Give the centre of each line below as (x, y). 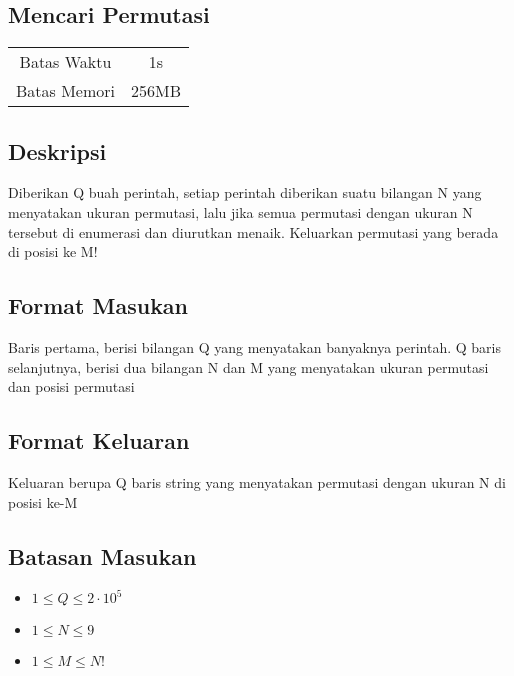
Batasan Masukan (102, 555)
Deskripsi (57, 150)
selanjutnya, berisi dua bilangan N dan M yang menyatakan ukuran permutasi (248, 366)
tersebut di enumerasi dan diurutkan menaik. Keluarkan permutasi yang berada (253, 231)
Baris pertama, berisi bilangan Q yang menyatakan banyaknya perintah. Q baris (255, 346)
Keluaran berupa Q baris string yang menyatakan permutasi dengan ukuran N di (257, 481)
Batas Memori (66, 91)
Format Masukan (98, 305)
